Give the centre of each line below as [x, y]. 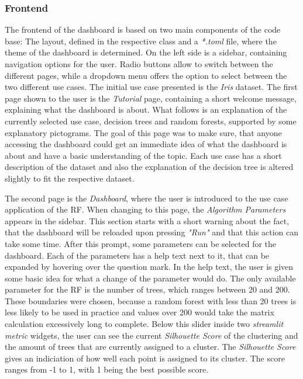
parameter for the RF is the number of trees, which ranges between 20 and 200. [147, 289]
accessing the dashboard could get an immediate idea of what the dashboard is [146, 144]
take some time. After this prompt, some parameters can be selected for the [141, 243]
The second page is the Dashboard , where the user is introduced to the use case [147, 198]
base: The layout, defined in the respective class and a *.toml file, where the [141, 41]
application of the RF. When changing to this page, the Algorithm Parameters [145, 209]
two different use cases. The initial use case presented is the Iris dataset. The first [151, 87]
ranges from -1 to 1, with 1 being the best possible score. [107, 369]
